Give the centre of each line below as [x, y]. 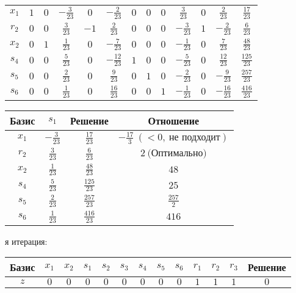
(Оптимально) [177, 153]
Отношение [174, 120]
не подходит [195, 138]
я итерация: [26, 241]
